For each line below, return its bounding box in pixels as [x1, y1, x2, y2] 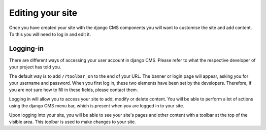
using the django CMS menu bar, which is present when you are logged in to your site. [9, 103, 184, 109]
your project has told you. [9, 64, 62, 70]
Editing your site [9, 7, 77, 18]
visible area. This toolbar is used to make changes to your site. [9, 119, 136, 125]
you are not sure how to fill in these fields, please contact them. [9, 87, 138, 93]
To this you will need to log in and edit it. [9, 31, 91, 37]
